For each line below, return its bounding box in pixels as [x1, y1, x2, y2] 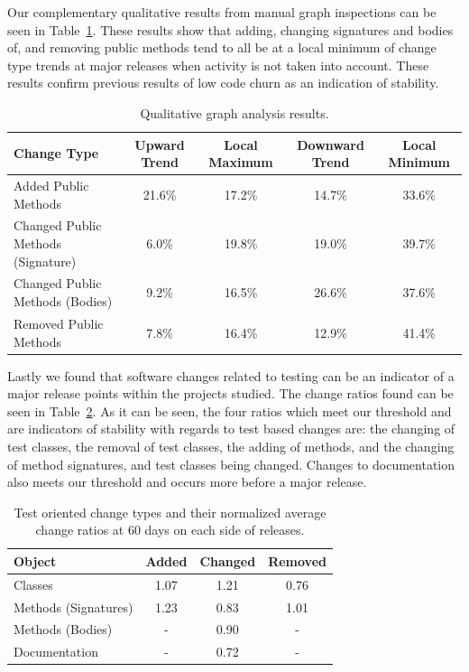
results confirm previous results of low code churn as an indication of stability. [7, 73, 439, 92]
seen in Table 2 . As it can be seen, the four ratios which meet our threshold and [7, 401, 452, 420]
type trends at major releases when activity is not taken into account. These [7, 55, 429, 74]
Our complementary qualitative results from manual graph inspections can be [7, 3, 437, 21]
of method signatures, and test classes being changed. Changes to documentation [7, 454, 455, 473]
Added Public [14, 176, 89, 194]
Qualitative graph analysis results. [140, 103, 329, 122]
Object [14, 551, 57, 570]
